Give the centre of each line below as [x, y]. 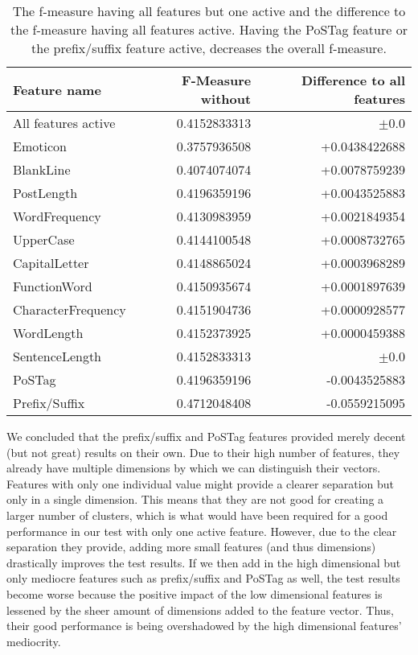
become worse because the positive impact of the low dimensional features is [195, 593]
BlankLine [42, 169]
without [226, 99]
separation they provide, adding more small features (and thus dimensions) [191, 547]
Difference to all [353, 80]
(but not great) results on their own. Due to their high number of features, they [203, 452]
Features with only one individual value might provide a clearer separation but [201, 483]
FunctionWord [53, 286]
